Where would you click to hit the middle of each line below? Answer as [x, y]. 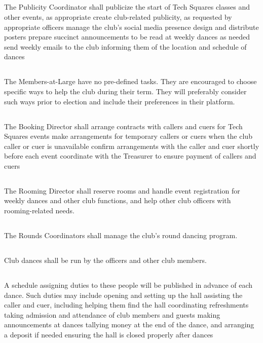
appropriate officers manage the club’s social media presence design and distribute [131, 27]
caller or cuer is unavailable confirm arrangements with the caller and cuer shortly [132, 146]
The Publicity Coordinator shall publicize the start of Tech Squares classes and [127, 7]
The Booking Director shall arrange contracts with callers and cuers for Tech [123, 126]
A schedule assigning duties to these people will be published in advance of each [128, 285]
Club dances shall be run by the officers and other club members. [105, 260]
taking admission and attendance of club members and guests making [112, 314]
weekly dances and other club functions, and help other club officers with [118, 200]
